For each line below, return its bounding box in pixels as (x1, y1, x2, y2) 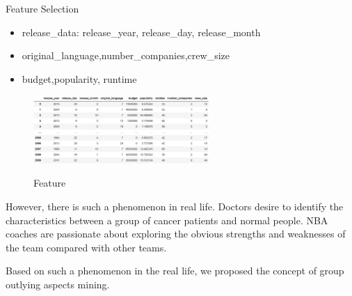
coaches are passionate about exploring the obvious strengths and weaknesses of (6, 226, 346, 241)
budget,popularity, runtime (22, 71, 137, 86)
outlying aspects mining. (6, 276, 110, 291)
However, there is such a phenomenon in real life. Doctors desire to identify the (6, 198, 344, 213)
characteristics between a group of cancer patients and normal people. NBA (6, 212, 328, 227)
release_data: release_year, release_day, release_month (22, 24, 261, 39)
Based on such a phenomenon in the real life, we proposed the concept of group (6, 263, 344, 278)
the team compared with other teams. (6, 240, 167, 254)
